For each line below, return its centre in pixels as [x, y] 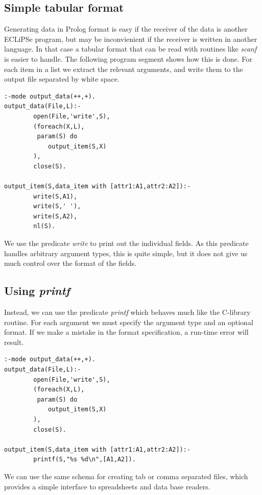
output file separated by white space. [62, 79]
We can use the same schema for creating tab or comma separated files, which [126, 476]
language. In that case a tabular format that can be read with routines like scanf [130, 49]
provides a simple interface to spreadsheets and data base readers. [107, 486]
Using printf [37, 291]
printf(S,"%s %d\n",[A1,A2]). [85, 460]
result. [14, 342]
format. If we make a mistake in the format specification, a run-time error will [126, 332]
